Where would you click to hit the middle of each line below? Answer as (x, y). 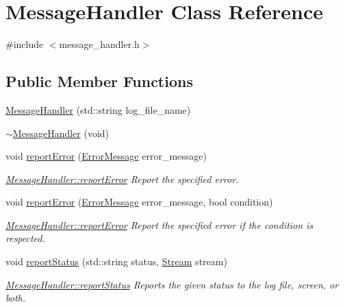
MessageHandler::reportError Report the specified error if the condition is (159, 224)
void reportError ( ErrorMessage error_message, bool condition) (139, 202)
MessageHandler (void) (61, 133)
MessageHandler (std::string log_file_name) (98, 109)
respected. (25, 238)
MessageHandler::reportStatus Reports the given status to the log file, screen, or (172, 284)
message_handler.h (99, 44)
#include (25, 44)
